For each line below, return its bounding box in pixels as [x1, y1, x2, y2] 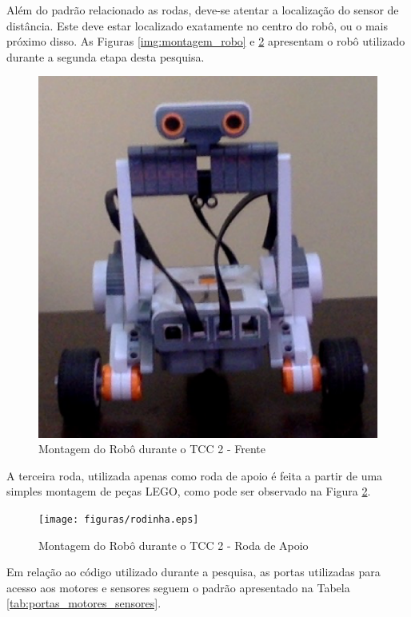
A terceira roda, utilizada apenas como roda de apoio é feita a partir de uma [6, 467, 383, 484]
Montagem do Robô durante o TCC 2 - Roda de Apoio [38, 536, 309, 553]
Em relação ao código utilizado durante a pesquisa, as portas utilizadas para [6, 563, 381, 580]
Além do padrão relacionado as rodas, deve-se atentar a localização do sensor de [6, 2, 399, 18]
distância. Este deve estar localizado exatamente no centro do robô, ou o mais [6, 17, 388, 34]
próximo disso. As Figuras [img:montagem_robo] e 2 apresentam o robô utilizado [6, 33, 405, 50]
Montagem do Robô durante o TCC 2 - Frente [38, 440, 265, 457]
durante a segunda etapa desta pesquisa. [6, 48, 205, 65]
